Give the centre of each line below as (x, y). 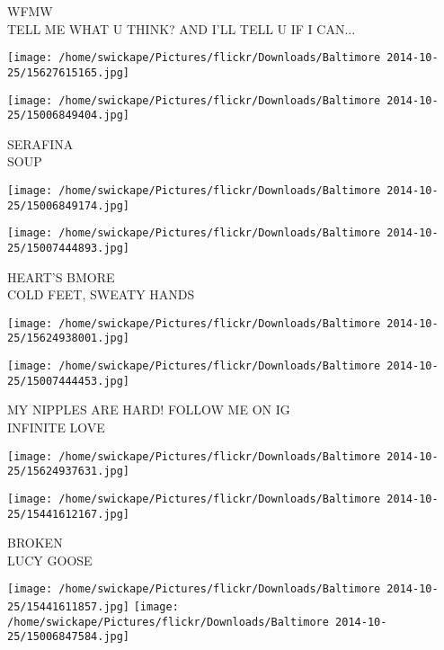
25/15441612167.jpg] (69, 514)
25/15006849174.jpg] (69, 205)
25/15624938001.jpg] (69, 338)
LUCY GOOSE (50, 560)
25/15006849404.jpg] (69, 116)
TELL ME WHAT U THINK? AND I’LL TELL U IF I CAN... (182, 28)
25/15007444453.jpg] (69, 381)
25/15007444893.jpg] (69, 248)
